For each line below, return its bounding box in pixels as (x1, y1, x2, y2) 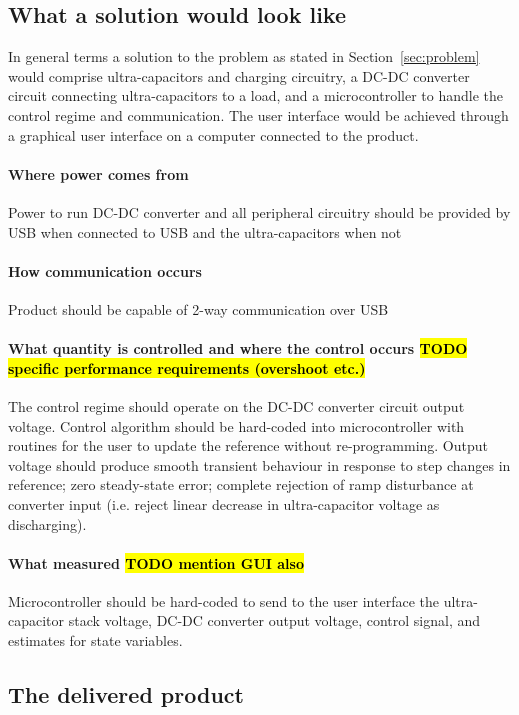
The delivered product (8, 679, 244, 710)
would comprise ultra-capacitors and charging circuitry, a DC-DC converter (8, 65, 470, 86)
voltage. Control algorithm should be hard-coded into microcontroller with (8, 415, 465, 436)
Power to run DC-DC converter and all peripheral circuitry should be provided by (8, 201, 511, 222)
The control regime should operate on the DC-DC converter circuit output (8, 395, 465, 416)
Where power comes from (8, 163, 189, 184)
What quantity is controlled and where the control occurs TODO (8, 338, 468, 359)
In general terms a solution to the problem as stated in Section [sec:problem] (8, 46, 480, 67)
